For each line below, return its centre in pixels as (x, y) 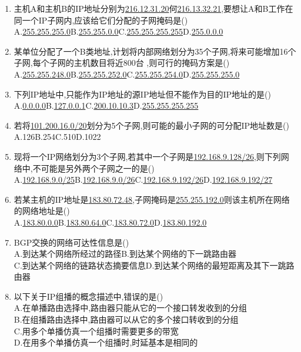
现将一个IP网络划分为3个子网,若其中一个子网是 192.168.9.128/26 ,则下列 (147, 156)
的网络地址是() (42, 211)
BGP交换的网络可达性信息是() (71, 242)
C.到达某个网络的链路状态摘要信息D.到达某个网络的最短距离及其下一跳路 (154, 265)
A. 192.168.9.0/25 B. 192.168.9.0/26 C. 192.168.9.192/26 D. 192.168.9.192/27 (143, 180)
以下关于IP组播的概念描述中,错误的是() (88, 296)
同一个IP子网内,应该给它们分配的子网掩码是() (101, 20)
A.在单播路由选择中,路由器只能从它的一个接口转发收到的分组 (131, 308)
